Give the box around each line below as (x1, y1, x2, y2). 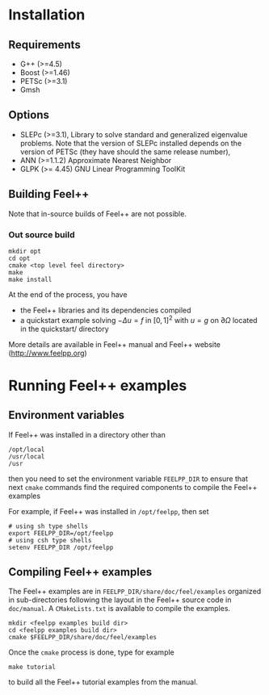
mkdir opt (8, 247, 42, 255)
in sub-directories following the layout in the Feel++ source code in (8, 595, 232, 605)
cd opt (8, 254, 31, 262)
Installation (8, 6, 86, 24)
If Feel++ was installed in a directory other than (8, 429, 166, 439)
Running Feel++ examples (8, 376, 187, 395)
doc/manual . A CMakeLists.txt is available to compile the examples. (8, 604, 231, 613)
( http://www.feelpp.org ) (8, 348, 87, 358)
